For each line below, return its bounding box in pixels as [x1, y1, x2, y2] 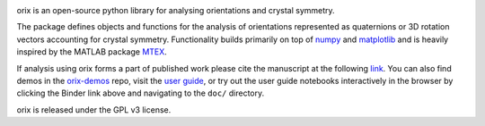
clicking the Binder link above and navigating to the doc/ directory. [16, 88, 265, 98]
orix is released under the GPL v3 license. [16, 104, 172, 115]
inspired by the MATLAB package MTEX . [16, 46, 168, 57]
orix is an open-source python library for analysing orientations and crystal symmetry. [16, 5, 336, 15]
